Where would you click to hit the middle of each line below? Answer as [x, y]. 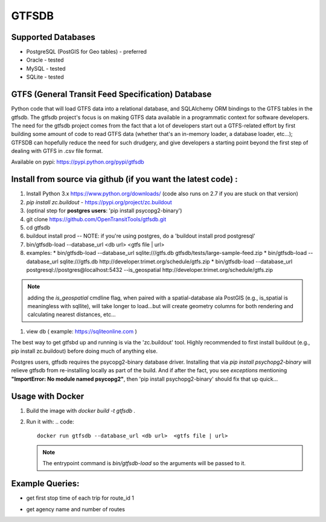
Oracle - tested [45, 60]
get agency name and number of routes [75, 509]
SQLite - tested [45, 77]
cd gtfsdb [38, 227]
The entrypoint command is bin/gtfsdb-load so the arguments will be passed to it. [144, 463]
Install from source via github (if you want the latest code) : [124, 179]
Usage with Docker [48, 396]
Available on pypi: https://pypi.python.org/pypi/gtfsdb [78, 162]
